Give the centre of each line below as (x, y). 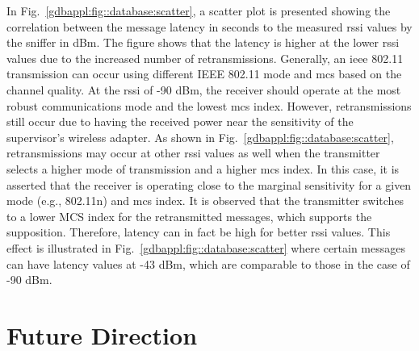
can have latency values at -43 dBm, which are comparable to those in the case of (208, 263)
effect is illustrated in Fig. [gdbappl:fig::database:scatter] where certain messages (206, 247)
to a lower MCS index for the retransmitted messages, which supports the (189, 216)
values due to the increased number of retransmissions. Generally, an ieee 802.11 (205, 58)
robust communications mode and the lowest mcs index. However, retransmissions (209, 105)
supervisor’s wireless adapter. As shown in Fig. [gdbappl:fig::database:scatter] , (200, 137)
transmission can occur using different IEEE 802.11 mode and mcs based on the (204, 74)
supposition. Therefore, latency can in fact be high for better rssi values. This (199, 232)
